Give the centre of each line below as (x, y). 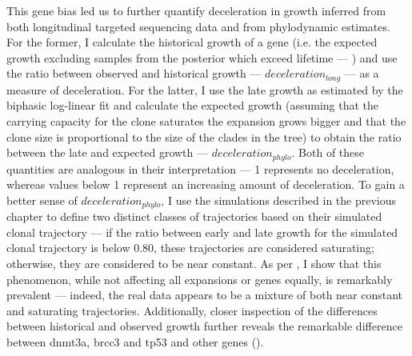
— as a (362, 73)
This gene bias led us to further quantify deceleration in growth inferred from (196, 10)
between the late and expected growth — (108, 152)
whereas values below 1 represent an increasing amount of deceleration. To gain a (206, 184)
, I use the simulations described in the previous (279, 200)
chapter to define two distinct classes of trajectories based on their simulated (194, 216)
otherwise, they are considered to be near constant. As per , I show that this (194, 264)
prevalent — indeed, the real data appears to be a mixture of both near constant (205, 295)
